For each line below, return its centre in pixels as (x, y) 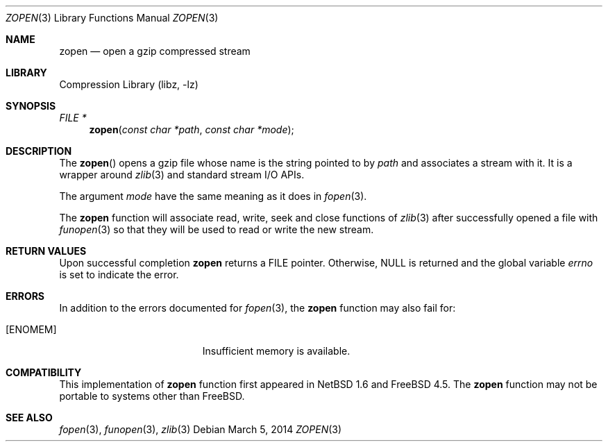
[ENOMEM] (31, 329)
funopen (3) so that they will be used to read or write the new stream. (217, 229)
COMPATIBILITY (44, 372)
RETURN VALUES (46, 251)
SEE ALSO (29, 418)
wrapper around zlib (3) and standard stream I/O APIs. (182, 175)
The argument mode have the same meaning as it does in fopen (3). (213, 196)
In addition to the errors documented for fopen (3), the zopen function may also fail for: (257, 308)
